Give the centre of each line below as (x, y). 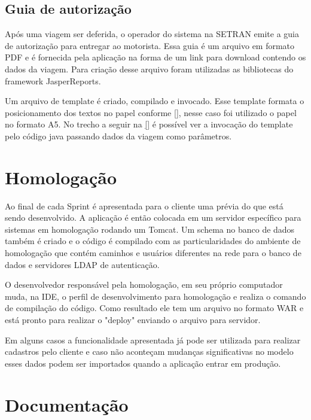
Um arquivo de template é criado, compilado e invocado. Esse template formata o (155, 101)
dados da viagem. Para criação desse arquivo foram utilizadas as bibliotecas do (149, 69)
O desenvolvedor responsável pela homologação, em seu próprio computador (144, 284)
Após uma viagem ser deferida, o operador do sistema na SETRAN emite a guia (152, 34)
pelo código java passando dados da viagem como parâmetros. (118, 136)
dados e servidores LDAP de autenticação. (82, 264)
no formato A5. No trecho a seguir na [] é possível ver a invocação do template (149, 124)
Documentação (67, 404)
